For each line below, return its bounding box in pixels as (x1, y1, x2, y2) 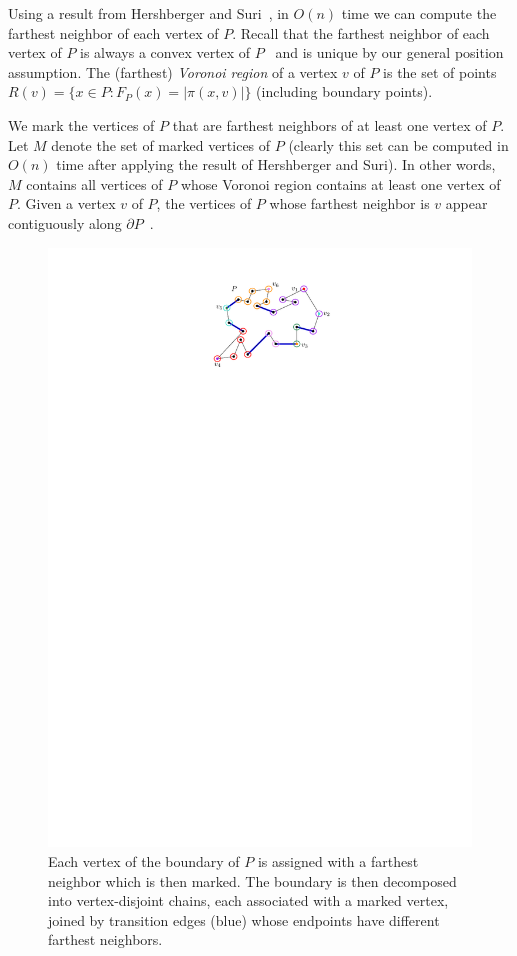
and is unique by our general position (275, 42, 504, 63)
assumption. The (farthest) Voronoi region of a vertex (8, 61, 338, 82)
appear (445, 193, 488, 214)
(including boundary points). (256, 81, 433, 102)
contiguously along (8, 212, 122, 233)
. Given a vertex (17, 193, 116, 214)
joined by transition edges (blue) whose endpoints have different (48, 909, 440, 930)
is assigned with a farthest (257, 851, 419, 872)
